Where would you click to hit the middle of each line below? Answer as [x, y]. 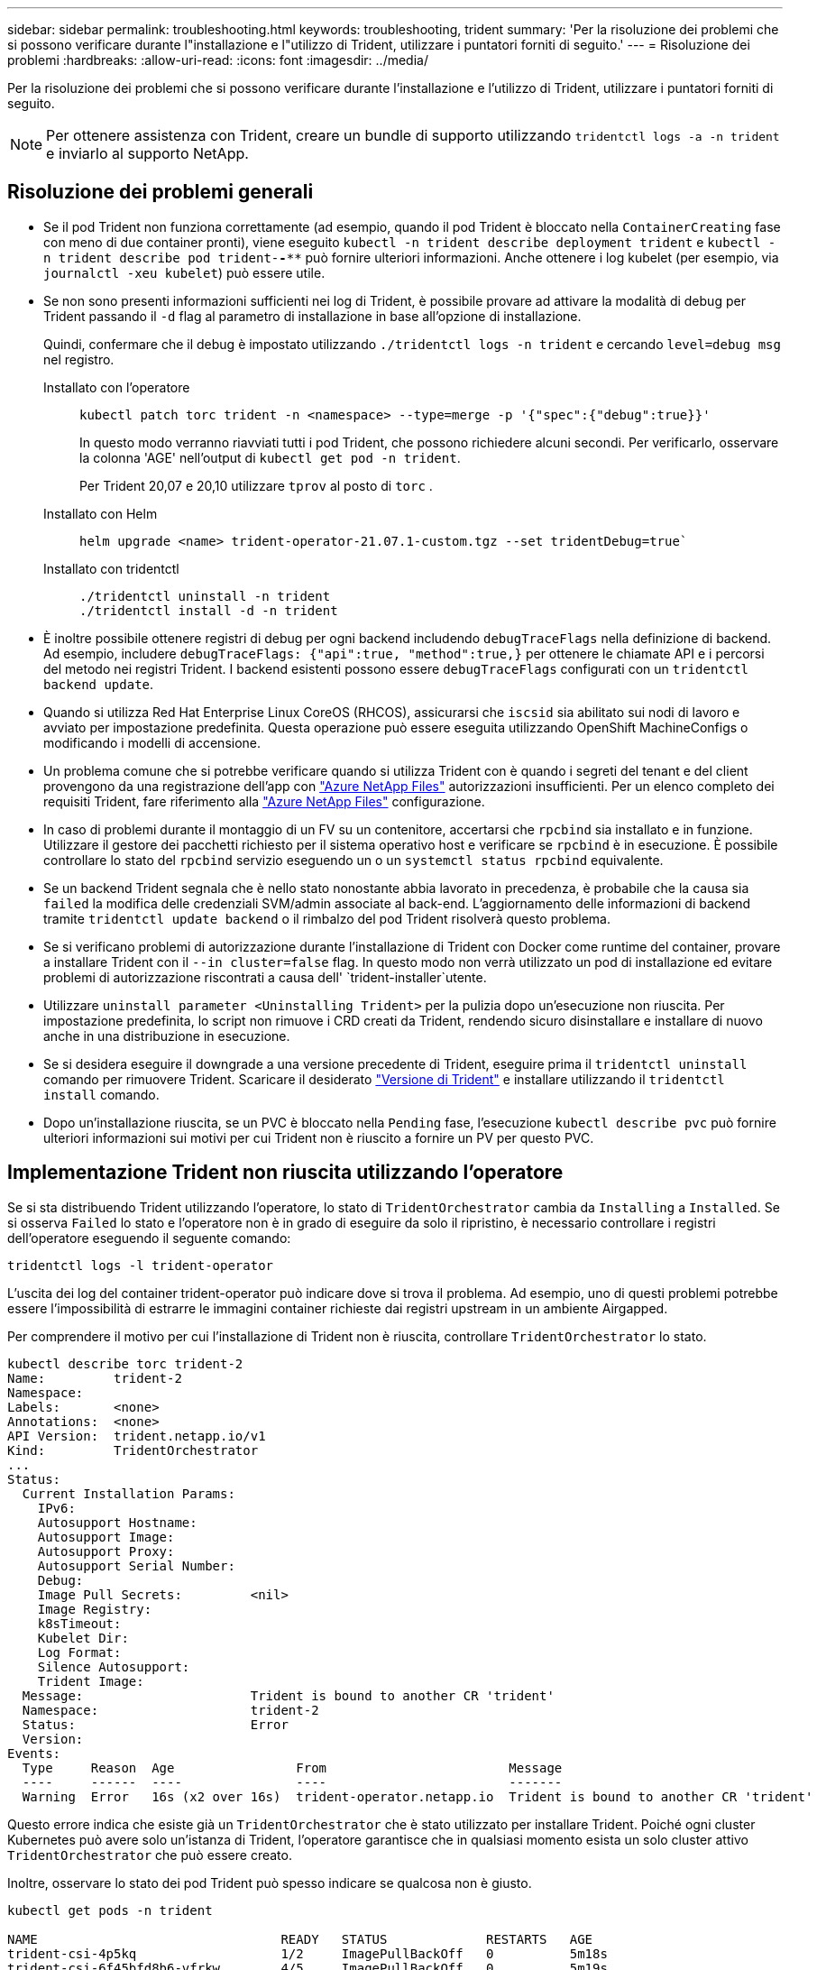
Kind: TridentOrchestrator [133, 1450]
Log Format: [79, 1652]
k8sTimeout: [79, 1623]
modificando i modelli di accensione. [152, 742]
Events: [34, 1753]
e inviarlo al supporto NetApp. [147, 153]
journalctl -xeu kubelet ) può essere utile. [184, 272]
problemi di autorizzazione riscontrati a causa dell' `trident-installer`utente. [265, 977]
